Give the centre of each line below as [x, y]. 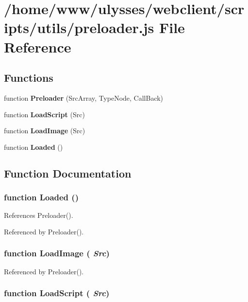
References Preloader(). [39, 215]
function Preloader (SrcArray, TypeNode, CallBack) [84, 98]
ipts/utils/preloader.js [79, 27]
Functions [29, 78]
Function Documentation [68, 173]
